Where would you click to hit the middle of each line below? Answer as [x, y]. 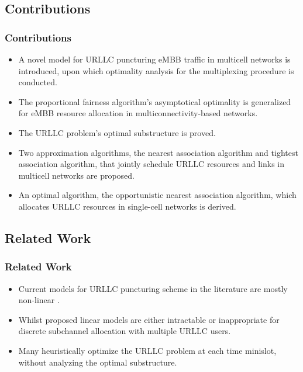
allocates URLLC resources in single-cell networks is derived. [127, 206]
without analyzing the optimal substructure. [98, 362]
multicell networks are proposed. [77, 175]
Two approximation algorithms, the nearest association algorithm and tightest [158, 152]
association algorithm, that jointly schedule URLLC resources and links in [151, 164]
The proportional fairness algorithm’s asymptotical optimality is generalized [155, 101]
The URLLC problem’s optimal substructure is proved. [117, 132]
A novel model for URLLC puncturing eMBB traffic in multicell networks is [154, 59]
